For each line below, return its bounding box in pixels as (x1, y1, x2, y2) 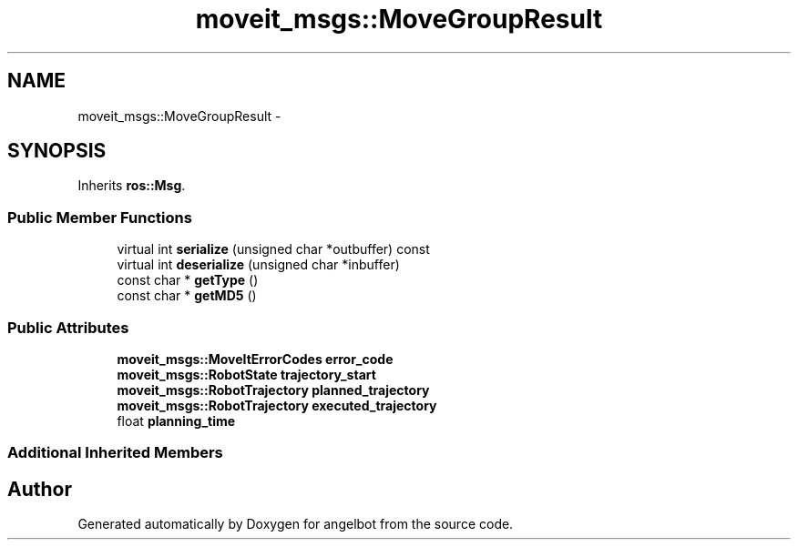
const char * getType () (117, 272, 259, 289)
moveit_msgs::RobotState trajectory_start (117, 366, 376, 382)
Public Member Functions (7, 208, 192, 227)
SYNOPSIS (7, 139, 107, 163)
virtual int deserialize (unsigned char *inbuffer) (117, 257, 400, 273)
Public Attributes (7, 318, 129, 337)
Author (7, 477, 72, 501)
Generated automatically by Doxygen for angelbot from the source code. (77, 516, 514, 532)
